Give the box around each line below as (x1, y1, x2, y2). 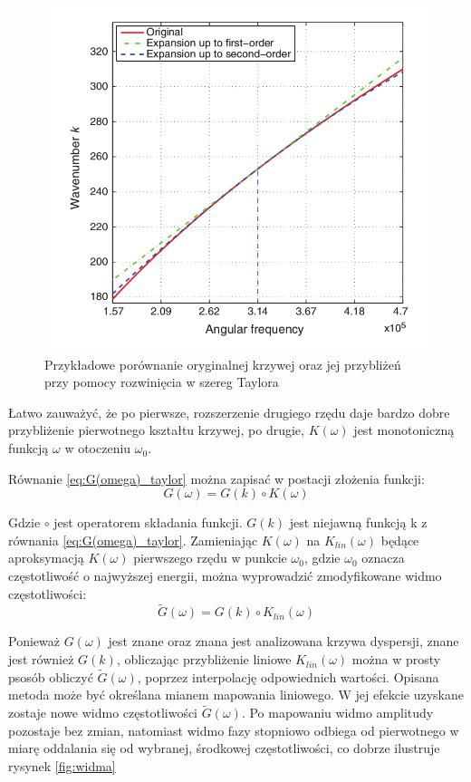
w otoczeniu (64, 439, 131, 458)
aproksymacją (8, 548, 84, 567)
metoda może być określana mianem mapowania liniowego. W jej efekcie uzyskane (8, 685, 464, 704)
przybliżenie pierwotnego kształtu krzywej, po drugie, (8, 420, 304, 439)
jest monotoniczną (353, 420, 455, 439)
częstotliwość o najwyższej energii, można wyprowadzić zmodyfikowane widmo (8, 566, 442, 585)
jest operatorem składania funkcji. (53, 513, 243, 532)
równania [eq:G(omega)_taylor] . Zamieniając (8, 530, 258, 549)
